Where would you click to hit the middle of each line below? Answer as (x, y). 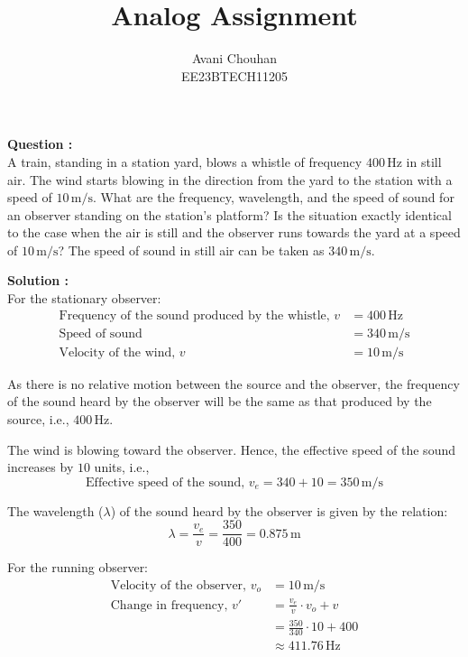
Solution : (38, 280)
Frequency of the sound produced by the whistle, (194, 315)
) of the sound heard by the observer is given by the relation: (279, 510)
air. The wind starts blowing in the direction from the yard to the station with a (230, 179)
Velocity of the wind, (117, 352)
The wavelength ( (55, 510)
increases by (41, 467)
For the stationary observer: (84, 298)
